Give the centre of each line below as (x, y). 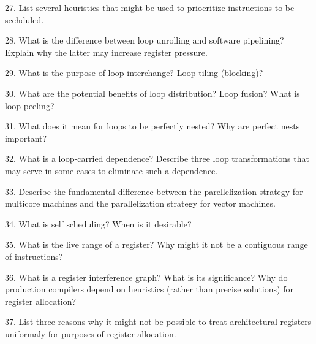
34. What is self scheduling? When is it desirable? (98, 224)
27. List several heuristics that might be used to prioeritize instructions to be (150, 7)
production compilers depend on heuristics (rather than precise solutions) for (149, 289)
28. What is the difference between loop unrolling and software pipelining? (145, 40)
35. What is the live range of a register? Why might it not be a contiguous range (156, 244)
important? (26, 138)
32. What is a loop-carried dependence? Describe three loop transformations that (157, 159)
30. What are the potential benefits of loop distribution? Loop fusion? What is (152, 93)
